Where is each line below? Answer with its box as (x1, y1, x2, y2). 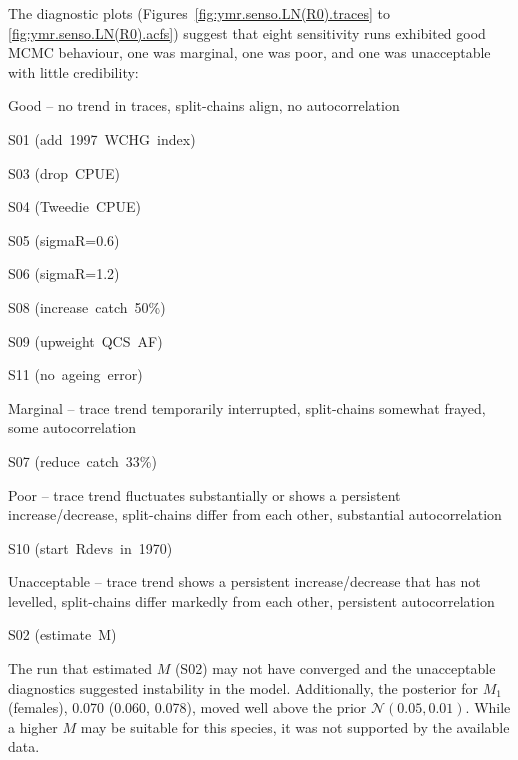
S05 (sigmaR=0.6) (8, 229, 120, 250)
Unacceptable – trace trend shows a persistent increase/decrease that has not (8, 571, 481, 592)
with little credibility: (8, 61, 139, 82)
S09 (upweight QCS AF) (8, 330, 163, 351)
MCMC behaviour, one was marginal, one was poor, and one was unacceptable (8, 42, 491, 63)
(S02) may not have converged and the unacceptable (174, 658, 496, 679)
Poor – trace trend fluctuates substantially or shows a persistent (8, 484, 401, 505)
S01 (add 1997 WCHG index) (8, 128, 196, 149)
